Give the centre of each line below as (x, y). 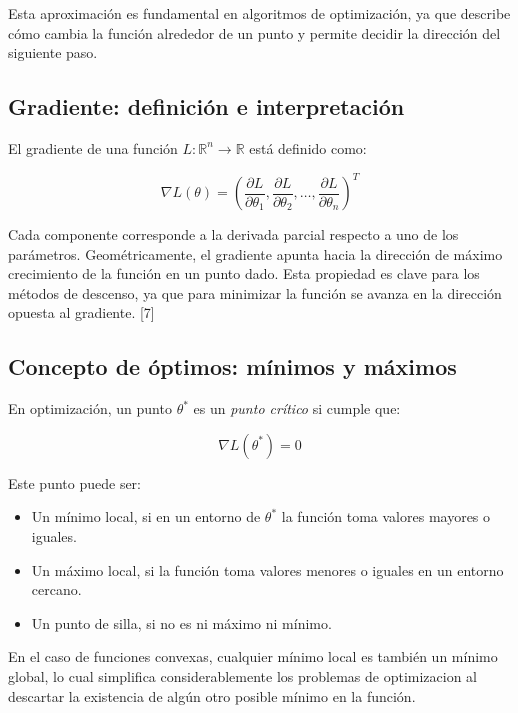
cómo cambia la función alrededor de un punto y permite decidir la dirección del (254, 32)
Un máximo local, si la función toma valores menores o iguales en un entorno (267, 569)
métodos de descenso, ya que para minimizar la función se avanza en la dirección (255, 292)
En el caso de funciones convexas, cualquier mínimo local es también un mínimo (253, 656)
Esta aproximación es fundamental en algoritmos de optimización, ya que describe (259, 13)
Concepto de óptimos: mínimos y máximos (232, 366)
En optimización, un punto (90, 408)
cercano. (56, 589)
